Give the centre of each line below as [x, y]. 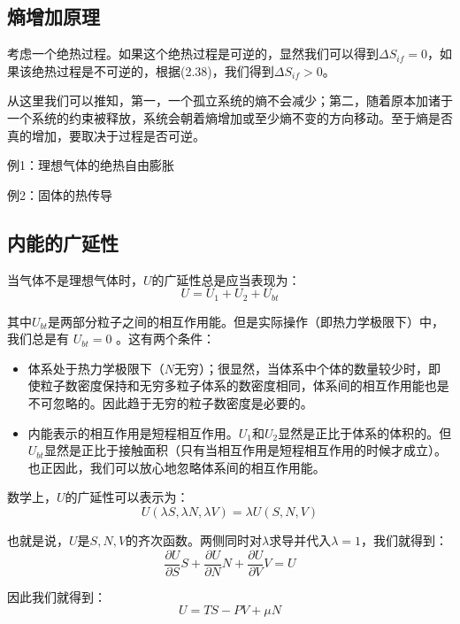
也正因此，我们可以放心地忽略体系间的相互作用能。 [176, 467]
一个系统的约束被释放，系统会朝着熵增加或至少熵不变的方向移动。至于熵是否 [230, 117]
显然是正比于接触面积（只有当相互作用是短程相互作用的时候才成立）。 [245, 450]
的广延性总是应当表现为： [226, 279]
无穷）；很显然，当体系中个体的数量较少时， [302, 368]
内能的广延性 [63, 242]
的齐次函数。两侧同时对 [194, 539]
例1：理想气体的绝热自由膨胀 [91, 165]
